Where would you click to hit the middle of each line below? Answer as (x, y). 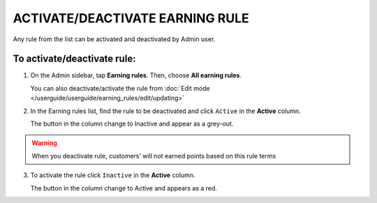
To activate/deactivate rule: (74, 59)
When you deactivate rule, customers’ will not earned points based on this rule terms (154, 156)
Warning (44, 143)
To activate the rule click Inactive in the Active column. (113, 175)
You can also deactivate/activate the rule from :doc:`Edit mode (120, 88)
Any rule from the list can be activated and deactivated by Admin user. (114, 39)
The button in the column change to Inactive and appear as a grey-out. (132, 124)
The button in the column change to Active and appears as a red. (124, 188)
